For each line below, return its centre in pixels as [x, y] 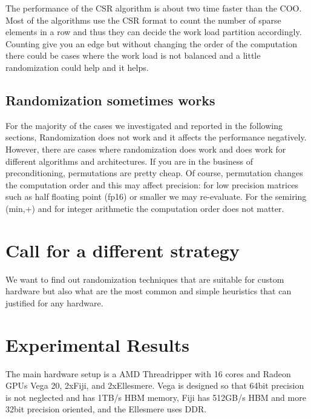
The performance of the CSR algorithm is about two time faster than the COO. [154, 8]
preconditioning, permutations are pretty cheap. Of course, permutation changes [154, 173]
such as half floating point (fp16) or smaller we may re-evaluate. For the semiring [156, 196]
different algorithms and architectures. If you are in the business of [129, 161]
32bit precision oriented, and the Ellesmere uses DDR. [106, 409]
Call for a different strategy [123, 250]
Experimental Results [97, 344]
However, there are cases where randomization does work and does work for [146, 149]
